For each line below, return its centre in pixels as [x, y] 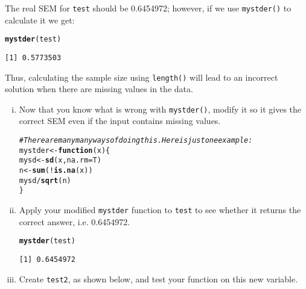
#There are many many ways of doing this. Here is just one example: [136, 141]
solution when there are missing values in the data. [99, 89]
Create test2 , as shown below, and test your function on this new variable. [158, 278]
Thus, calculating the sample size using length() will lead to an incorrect [142, 77]
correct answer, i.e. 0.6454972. [75, 221]
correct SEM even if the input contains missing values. [120, 121]
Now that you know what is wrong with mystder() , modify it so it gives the [160, 109]
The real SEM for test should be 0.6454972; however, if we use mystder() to [148, 8]
